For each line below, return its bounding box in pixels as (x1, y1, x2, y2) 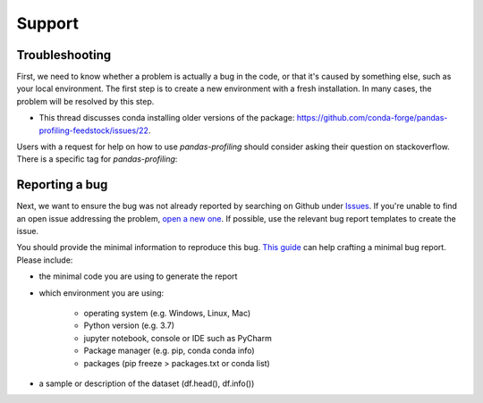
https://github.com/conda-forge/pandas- (296, 113, 448, 123)
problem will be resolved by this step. (16, 96, 155, 106)
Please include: (16, 255, 73, 265)
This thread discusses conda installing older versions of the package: (38, 113, 295, 123)
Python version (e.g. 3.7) (83, 320, 174, 331)
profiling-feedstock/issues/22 (38, 125, 149, 136)
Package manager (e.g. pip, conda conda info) (83, 345, 255, 357)
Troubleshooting (16, 47, 112, 63)
